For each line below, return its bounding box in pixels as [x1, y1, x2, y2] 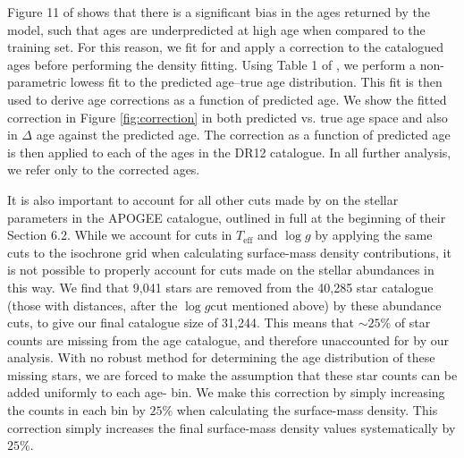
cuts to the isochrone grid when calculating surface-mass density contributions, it [7, 242, 451, 261]
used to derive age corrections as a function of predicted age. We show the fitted [7, 89, 447, 108]
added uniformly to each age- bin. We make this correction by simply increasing [7, 383, 445, 402]
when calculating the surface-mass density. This [176, 401, 438, 420]
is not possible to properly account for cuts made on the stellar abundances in [7, 260, 434, 279]
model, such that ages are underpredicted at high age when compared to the [7, 20, 426, 38]
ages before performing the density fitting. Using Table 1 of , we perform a [7, 55, 416, 73]
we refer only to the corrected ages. [7, 160, 200, 179]
